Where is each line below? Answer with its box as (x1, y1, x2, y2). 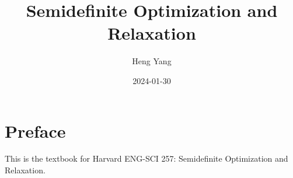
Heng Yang (132, 55, 172, 67)
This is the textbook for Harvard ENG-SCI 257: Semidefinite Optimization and (5, 152, 288, 165)
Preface (5, 118, 66, 142)
